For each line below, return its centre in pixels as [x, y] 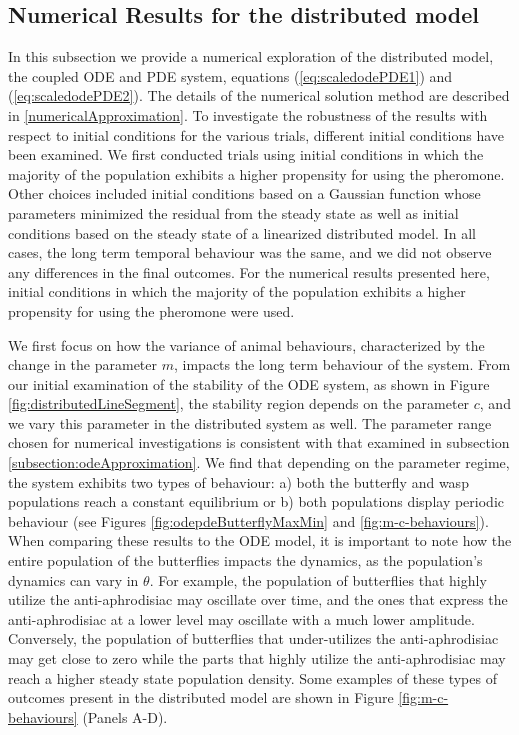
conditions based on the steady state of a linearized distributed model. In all [242, 232]
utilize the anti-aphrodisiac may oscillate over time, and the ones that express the [258, 599]
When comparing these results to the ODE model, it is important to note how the [260, 540]
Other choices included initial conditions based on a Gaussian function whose [244, 193]
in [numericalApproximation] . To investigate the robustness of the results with [248, 114]
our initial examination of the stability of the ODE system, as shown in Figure [249, 383]
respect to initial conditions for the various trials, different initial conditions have [256, 134]
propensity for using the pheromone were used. [151, 310]
